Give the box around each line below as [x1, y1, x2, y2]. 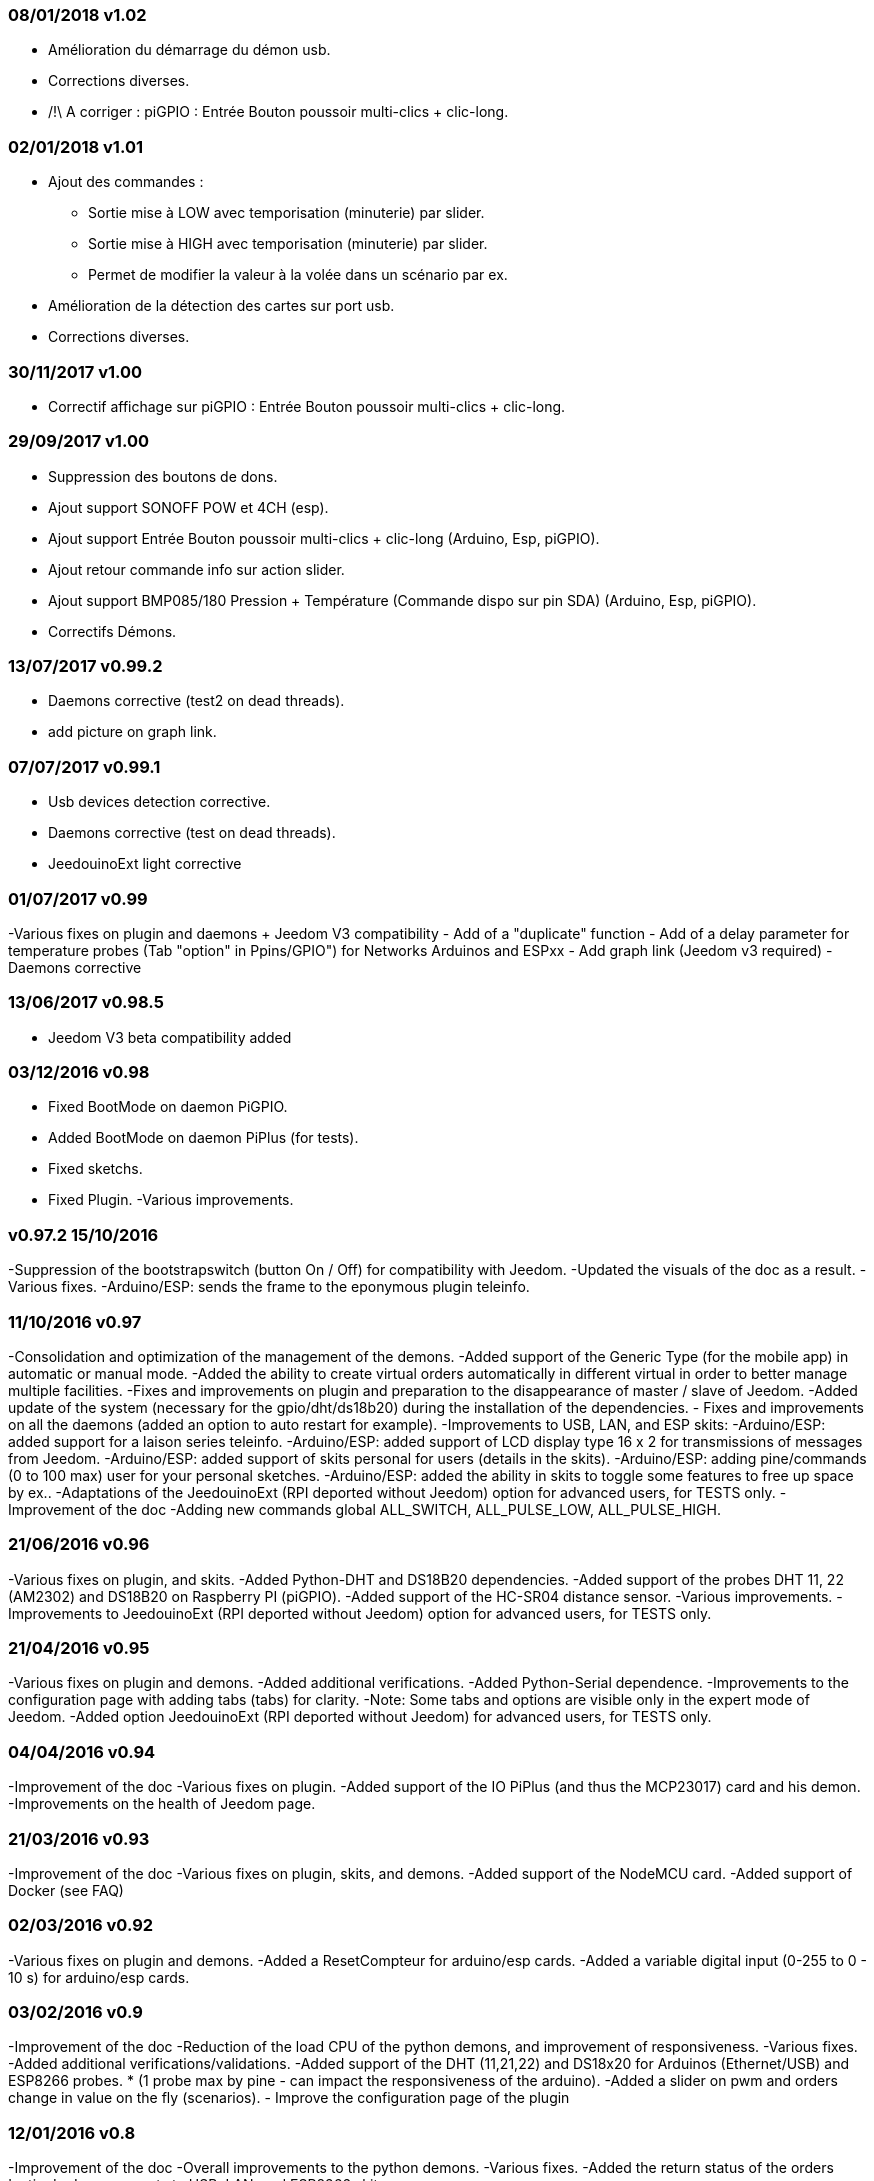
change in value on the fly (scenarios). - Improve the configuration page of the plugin [8, 2089, 570, 2107]
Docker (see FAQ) [8, 1881, 124, 1899]
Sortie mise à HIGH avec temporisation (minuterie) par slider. [88, 235, 488, 253]
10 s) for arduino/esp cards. [8, 1968, 190, 1986]
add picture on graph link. [48, 723, 217, 741]
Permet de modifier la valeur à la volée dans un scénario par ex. [88, 266, 508, 284]
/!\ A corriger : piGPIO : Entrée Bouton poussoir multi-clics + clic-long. [48, 103, 509, 121]
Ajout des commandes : [48, 173, 204, 191]
